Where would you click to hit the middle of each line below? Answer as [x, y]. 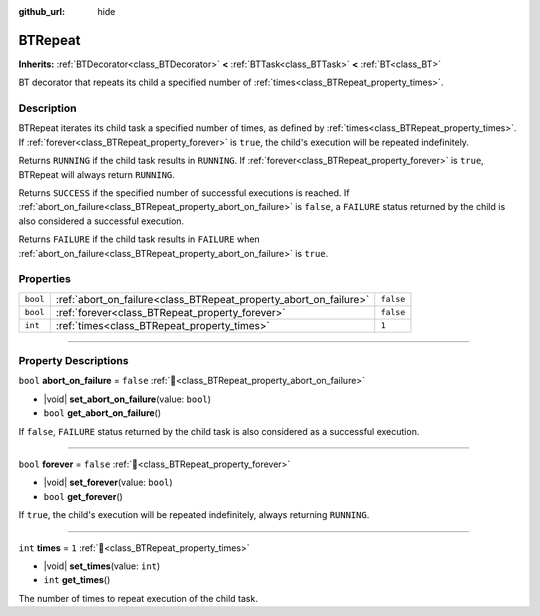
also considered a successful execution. [101, 221]
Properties [45, 279]
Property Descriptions [73, 361]
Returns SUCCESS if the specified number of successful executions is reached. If [184, 193]
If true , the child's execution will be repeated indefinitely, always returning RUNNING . [194, 515]
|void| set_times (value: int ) [102, 566]
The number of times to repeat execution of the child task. [138, 598]
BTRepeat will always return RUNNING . [96, 174]
